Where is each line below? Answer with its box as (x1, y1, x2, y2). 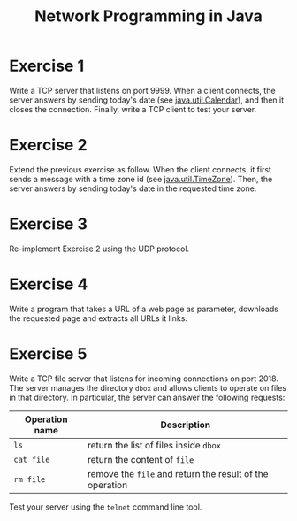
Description (160, 418, 211, 431)
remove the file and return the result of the (87, 467, 269, 479)
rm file (13, 474, 46, 484)
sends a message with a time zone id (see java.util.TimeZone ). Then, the (9, 173, 273, 184)
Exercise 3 (9, 214, 88, 234)
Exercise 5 (9, 343, 88, 364)
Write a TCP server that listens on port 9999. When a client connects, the (9, 85, 276, 96)
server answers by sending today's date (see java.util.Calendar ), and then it (9, 95, 285, 105)
